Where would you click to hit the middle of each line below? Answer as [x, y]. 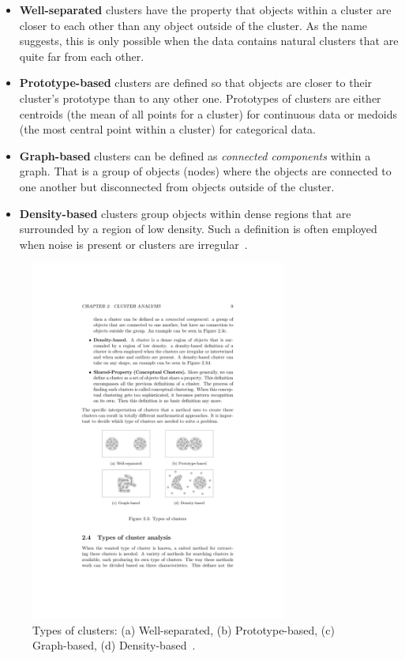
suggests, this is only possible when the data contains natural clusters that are [209, 41]
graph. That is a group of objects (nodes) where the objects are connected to [205, 171]
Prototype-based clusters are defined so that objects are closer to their [196, 83]
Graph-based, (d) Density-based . [114, 645]
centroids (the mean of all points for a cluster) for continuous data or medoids [208, 113]
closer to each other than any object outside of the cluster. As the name [193, 25]
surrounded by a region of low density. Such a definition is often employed [198, 229]
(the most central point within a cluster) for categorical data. [167, 129]
